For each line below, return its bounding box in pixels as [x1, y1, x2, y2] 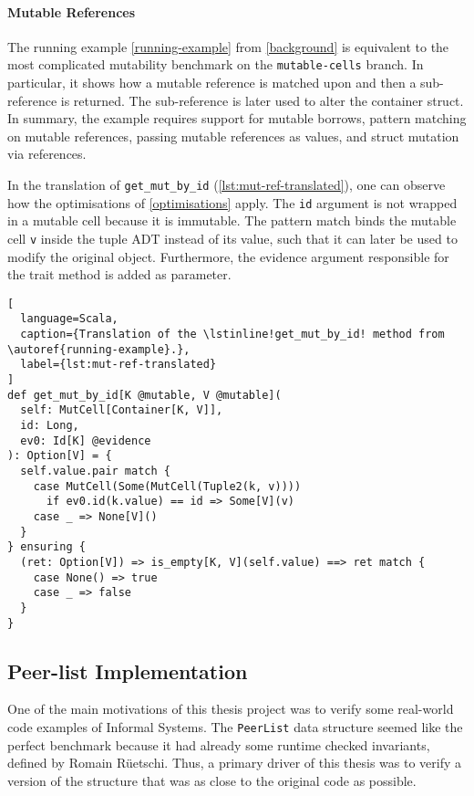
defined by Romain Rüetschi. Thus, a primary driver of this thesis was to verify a [7, 753, 462, 772]
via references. [7, 144, 87, 163]
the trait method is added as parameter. [7, 265, 232, 284]
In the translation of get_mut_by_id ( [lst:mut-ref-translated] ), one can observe [7, 175, 446, 194]
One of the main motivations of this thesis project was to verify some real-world [7, 699, 454, 718]
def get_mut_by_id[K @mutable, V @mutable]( [7, 388, 282, 402]
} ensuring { [7, 540, 86, 554]
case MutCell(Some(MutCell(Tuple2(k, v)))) [33, 479, 302, 493]
